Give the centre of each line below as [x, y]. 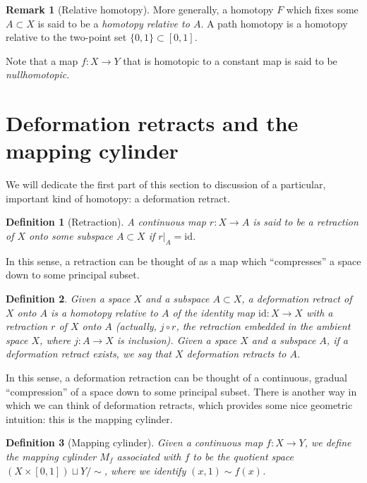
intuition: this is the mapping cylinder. [89, 418]
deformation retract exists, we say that [89, 354]
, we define [328, 442]
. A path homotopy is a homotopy [274, 23]
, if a [337, 340]
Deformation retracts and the [152, 123]
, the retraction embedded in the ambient [263, 326]
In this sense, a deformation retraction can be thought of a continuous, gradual [176, 378]
